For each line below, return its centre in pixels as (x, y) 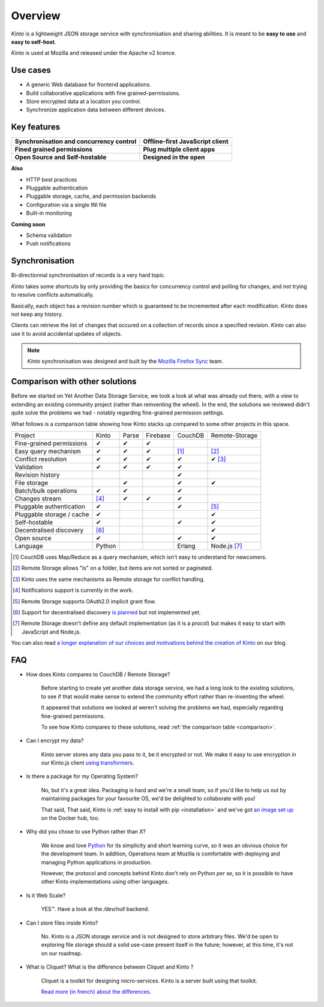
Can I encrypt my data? (55, 741)
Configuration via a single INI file (67, 205)
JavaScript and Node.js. (51, 632)
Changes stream (38, 498)
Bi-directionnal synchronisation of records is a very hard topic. (88, 275)
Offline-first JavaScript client (186, 141)
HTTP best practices (52, 179)
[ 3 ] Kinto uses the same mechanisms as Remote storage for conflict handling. (109, 579)
